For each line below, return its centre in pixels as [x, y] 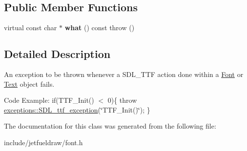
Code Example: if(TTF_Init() [49, 100]
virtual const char [31, 28]
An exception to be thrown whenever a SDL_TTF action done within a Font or [124, 74]
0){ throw [122, 100]
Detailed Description [57, 54]
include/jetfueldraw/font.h [43, 142]
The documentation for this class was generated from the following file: [110, 126]
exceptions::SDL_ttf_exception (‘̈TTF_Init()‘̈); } [77, 109]
